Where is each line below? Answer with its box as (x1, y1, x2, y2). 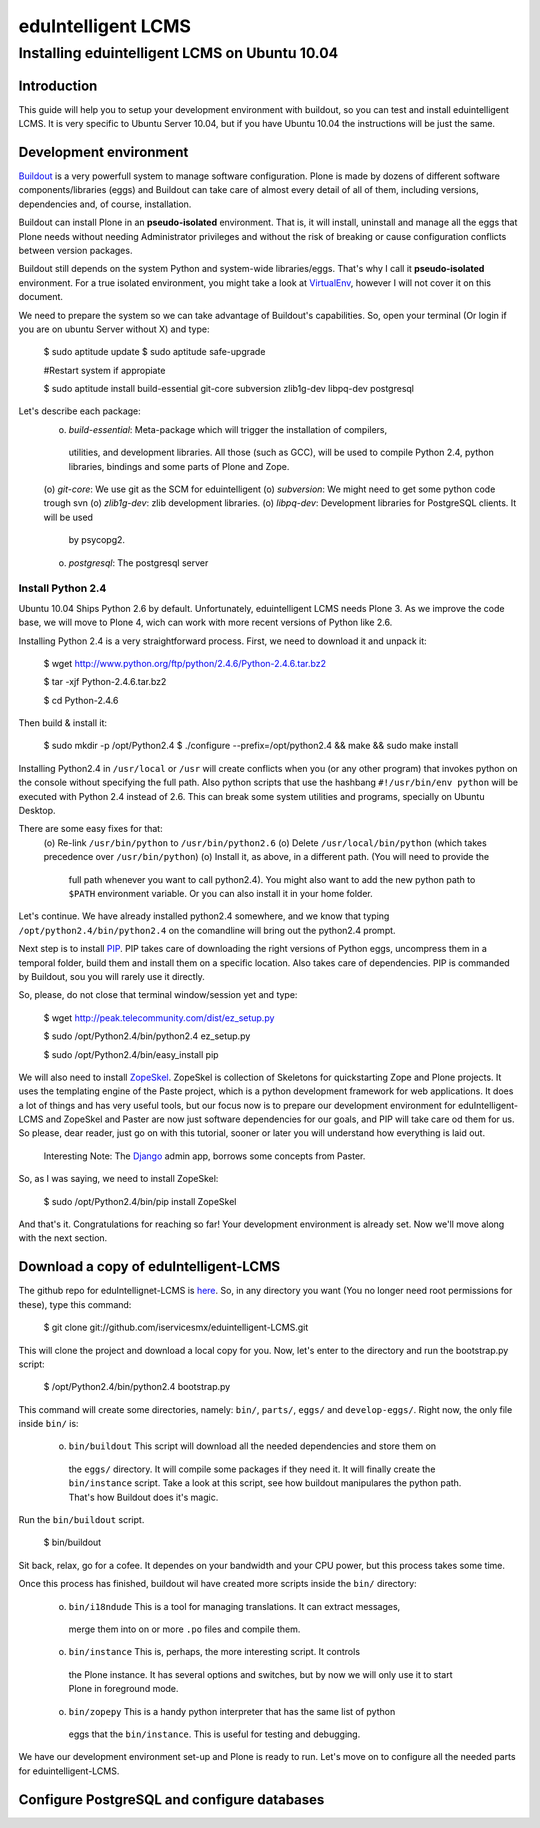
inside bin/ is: (18, 1418, 79, 1430)
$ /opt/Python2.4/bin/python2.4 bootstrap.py (43, 1381, 231, 1393)
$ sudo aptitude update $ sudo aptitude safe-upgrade (43, 346, 266, 358)
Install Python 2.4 (18, 581, 107, 595)
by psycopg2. (68, 534, 125, 546)
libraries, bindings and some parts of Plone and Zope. (68, 460, 290, 472)
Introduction (18, 77, 98, 94)
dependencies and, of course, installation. (18, 198, 192, 210)
